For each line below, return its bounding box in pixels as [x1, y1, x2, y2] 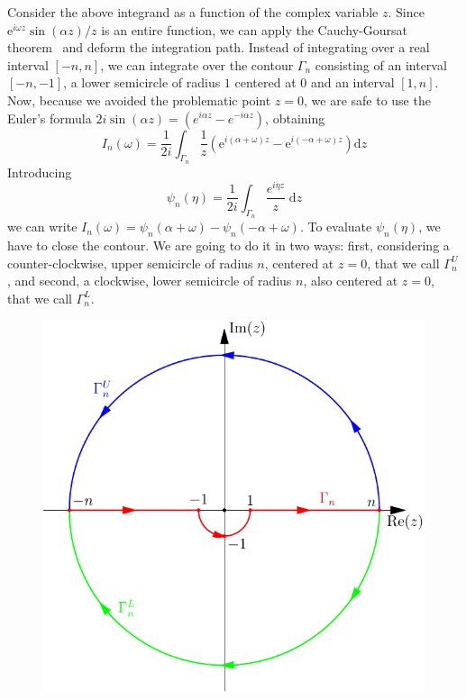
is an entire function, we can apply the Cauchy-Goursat [101, 20, 407, 39]
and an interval [310, 73, 395, 92]
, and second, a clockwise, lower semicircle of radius [7, 271, 292, 290]
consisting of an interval [315, 55, 447, 74]
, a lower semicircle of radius [63, 73, 221, 92]
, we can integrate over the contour [100, 55, 294, 74]
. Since [388, 3, 425, 21]
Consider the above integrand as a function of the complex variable [7, 3, 379, 21]
